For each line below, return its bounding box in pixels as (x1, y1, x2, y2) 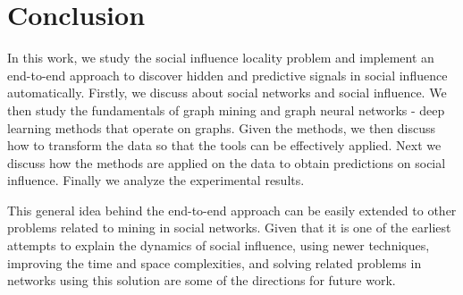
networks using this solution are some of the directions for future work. (7, 271, 396, 290)
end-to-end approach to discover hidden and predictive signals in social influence (7, 65, 448, 84)
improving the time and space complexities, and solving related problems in (7, 253, 422, 272)
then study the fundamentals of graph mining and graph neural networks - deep (7, 100, 445, 119)
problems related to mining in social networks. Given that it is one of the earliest (7, 218, 451, 237)
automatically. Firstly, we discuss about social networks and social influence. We (7, 83, 447, 102)
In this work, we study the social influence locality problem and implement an (7, 48, 434, 67)
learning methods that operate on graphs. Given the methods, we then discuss (7, 118, 436, 137)
